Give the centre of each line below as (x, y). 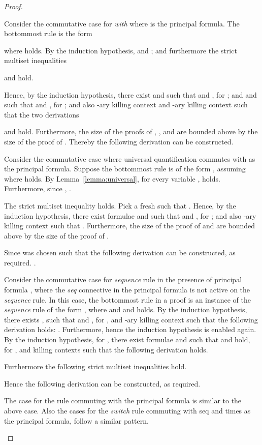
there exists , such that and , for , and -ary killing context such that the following (131, 319)
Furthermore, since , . (38, 188)
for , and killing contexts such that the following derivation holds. (106, 349)
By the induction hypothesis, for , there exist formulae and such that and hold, (127, 339)
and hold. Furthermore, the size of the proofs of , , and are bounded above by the (131, 131)
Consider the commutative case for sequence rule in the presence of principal (123, 279)
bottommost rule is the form (48, 33)
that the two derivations (42, 114)
